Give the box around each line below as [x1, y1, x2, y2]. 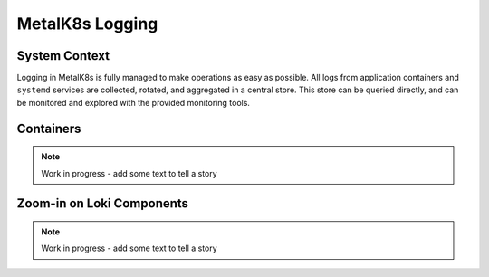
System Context [16, 48, 110, 63]
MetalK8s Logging [16, 14, 158, 33]
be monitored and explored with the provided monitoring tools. [16, 97, 251, 108]
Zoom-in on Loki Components [16, 196, 189, 212]
